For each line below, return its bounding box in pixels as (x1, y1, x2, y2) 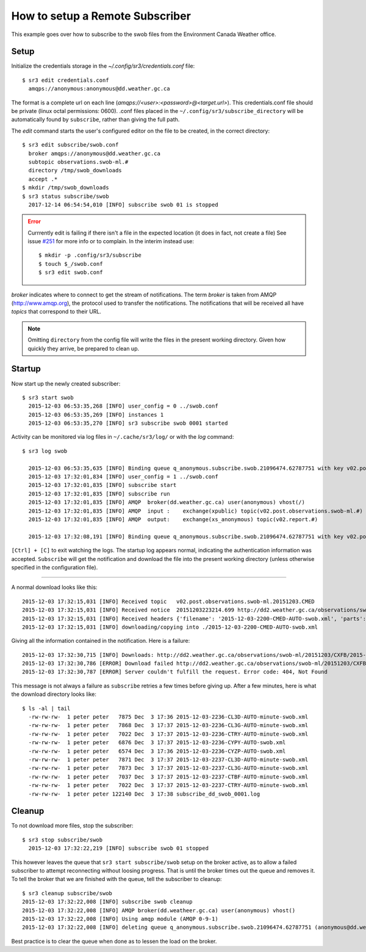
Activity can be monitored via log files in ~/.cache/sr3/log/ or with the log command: (11, 433, 234, 441)
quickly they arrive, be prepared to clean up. (27, 345, 140, 352)
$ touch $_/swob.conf (38, 260, 103, 267)
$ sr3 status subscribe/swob (22, 192, 109, 200)
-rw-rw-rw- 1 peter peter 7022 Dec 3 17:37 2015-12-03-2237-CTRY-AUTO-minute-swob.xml (28, 782, 309, 789)
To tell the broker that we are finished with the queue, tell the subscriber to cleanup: (11, 876, 222, 883)
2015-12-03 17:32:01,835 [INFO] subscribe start (28, 481, 177, 489)
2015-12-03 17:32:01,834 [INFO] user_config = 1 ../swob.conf (28, 474, 219, 480)
